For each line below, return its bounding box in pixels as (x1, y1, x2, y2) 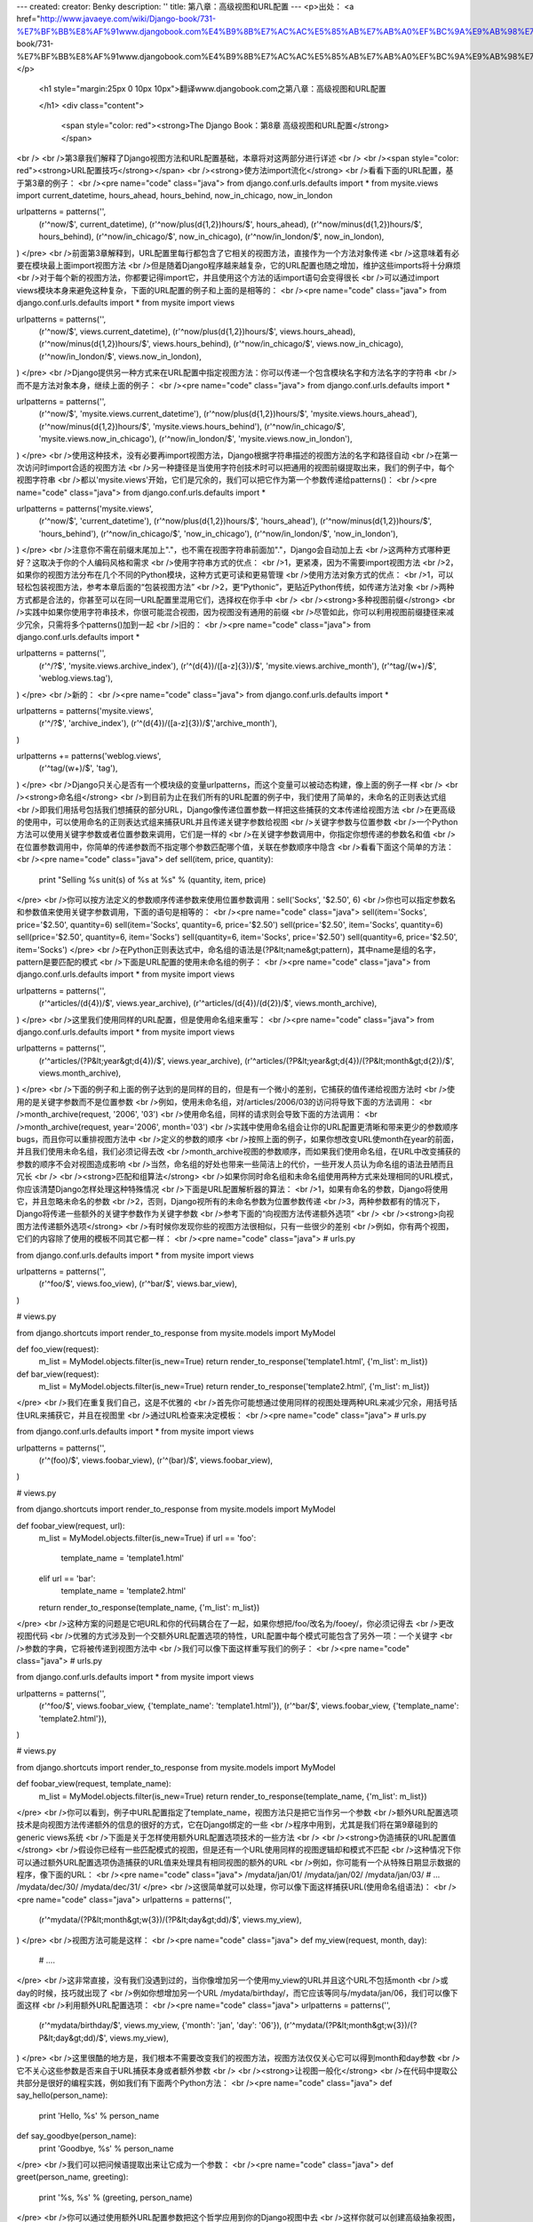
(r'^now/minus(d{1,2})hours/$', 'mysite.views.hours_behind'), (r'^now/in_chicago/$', (38, 420, 346, 431)
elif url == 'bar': (38, 1573, 96, 1584)
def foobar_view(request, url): (16, 1520, 125, 1531)
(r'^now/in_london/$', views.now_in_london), (38, 351, 202, 362)
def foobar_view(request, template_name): (16, 1778, 172, 1789)
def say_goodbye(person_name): (16, 2130, 137, 2141)
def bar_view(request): (16, 1369, 99, 1379)
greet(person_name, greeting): (16, 2171, 129, 2182)
